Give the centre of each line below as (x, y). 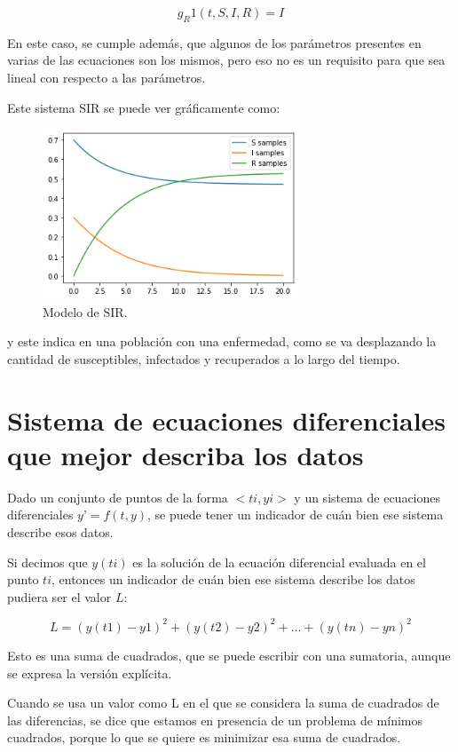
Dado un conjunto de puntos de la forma (118, 497)
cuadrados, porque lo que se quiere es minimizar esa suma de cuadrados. (204, 737)
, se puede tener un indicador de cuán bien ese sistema (296, 515)
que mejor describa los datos (186, 454)
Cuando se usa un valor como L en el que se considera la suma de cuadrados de (223, 703)
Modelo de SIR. (85, 311)
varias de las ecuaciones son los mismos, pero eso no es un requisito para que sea (226, 60)
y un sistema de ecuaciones (367, 497)
